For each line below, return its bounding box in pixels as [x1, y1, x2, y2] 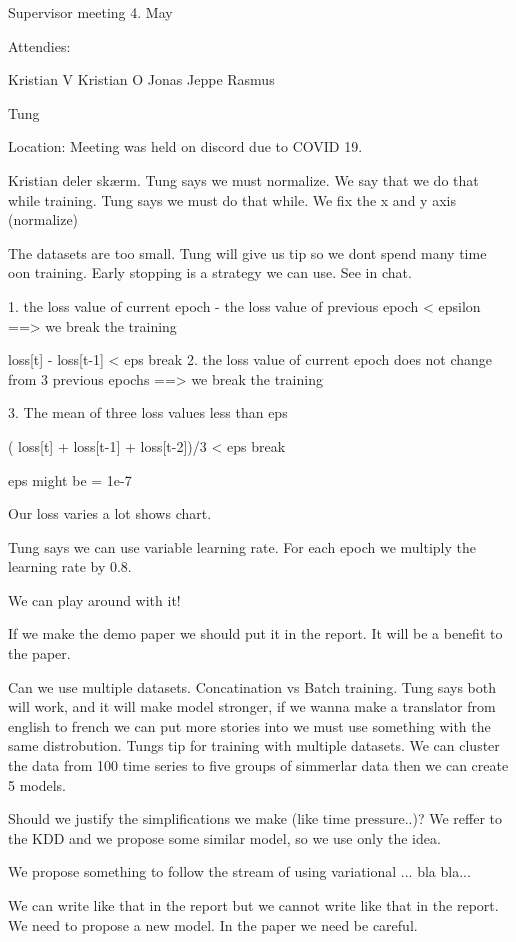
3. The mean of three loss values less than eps [8, 402, 288, 423]
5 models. [8, 774, 67, 795]
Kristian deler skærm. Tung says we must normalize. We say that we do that [8, 169, 479, 190]
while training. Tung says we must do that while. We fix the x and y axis [8, 189, 456, 210]
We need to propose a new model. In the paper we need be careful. [8, 914, 418, 935]
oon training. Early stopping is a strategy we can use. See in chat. [8, 262, 412, 283]
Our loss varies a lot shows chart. [8, 503, 212, 524]
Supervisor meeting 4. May [8, 2, 173, 22]
